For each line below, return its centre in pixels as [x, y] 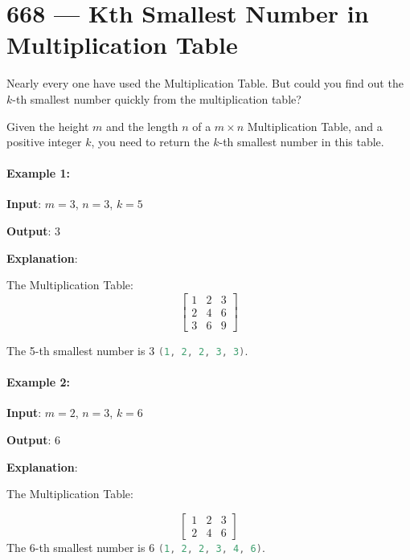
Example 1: [38, 173]
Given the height [48, 126]
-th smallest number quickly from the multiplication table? [157, 98]
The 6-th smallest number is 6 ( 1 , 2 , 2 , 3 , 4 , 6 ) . [136, 547]
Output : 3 [34, 231]
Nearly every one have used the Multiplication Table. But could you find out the [205, 83]
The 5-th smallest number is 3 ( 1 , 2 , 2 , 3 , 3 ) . [127, 350]
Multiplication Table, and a [315, 126]
